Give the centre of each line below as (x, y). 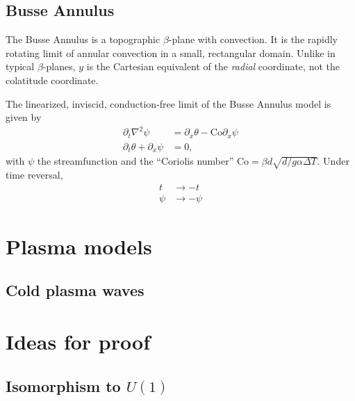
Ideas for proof (78, 341)
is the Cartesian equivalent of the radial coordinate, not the (213, 66)
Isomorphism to (63, 385)
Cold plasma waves (75, 290)
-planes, (59, 66)
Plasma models (79, 246)
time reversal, (34, 174)
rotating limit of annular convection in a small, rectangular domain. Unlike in (171, 52)
